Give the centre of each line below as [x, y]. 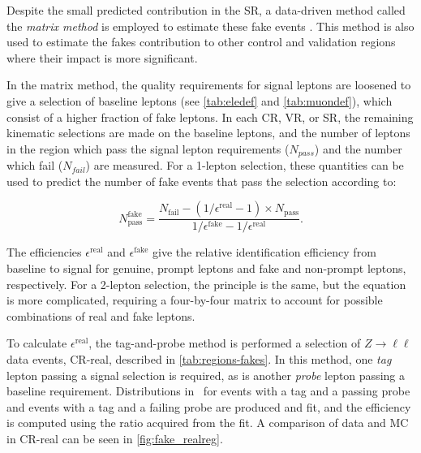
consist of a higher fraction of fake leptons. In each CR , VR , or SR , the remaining [210, 116]
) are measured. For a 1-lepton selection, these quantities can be [245, 165]
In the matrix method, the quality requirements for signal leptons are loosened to [209, 85]
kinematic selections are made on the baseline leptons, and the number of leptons [208, 133]
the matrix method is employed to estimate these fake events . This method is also [210, 26]
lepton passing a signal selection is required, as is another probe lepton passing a [206, 375]
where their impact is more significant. [102, 57]
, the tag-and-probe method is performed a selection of [225, 343]
